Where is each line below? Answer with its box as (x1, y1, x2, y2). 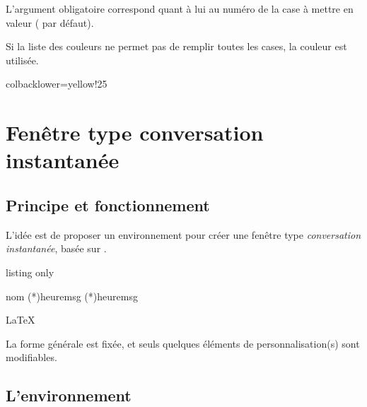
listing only (6, 264, 54, 279)
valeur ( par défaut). (6, 15, 94, 30)
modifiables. (6, 350, 57, 365)
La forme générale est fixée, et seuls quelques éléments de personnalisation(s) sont (6, 336, 360, 350)
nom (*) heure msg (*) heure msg (6, 288, 138, 303)
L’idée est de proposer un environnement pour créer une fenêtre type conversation (6, 227, 361, 242)
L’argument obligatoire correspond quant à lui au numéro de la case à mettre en (6, 1, 354, 16)
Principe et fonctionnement (6, 194, 210, 216)
